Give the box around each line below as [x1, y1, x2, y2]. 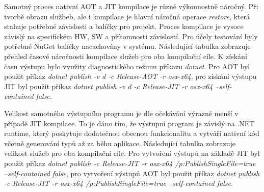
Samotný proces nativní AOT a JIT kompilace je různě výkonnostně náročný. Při [4, 1, 258, 11]
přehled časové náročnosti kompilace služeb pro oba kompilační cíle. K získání [4, 50, 247, 61]
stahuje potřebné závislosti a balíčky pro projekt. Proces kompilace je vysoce [4, 21, 244, 32]
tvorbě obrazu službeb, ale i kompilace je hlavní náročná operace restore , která [4, 11, 250, 21]
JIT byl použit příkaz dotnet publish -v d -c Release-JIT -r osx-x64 [4, 80, 213, 91]
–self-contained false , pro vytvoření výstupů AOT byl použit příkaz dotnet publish [4, 168, 260, 178]
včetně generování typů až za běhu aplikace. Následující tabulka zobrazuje [4, 138, 235, 148]
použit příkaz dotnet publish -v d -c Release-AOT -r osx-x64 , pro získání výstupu [4, 71, 257, 81]
